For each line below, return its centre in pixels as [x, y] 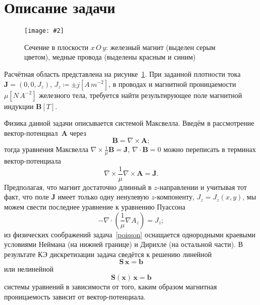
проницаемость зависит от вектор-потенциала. [75, 296]
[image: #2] [44, 31]
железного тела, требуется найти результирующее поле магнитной [141, 95]
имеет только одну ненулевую [103, 197]
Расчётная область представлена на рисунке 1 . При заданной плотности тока [122, 73]
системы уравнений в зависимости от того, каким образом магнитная [111, 286]
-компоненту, [175, 197]
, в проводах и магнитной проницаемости [172, 84]
